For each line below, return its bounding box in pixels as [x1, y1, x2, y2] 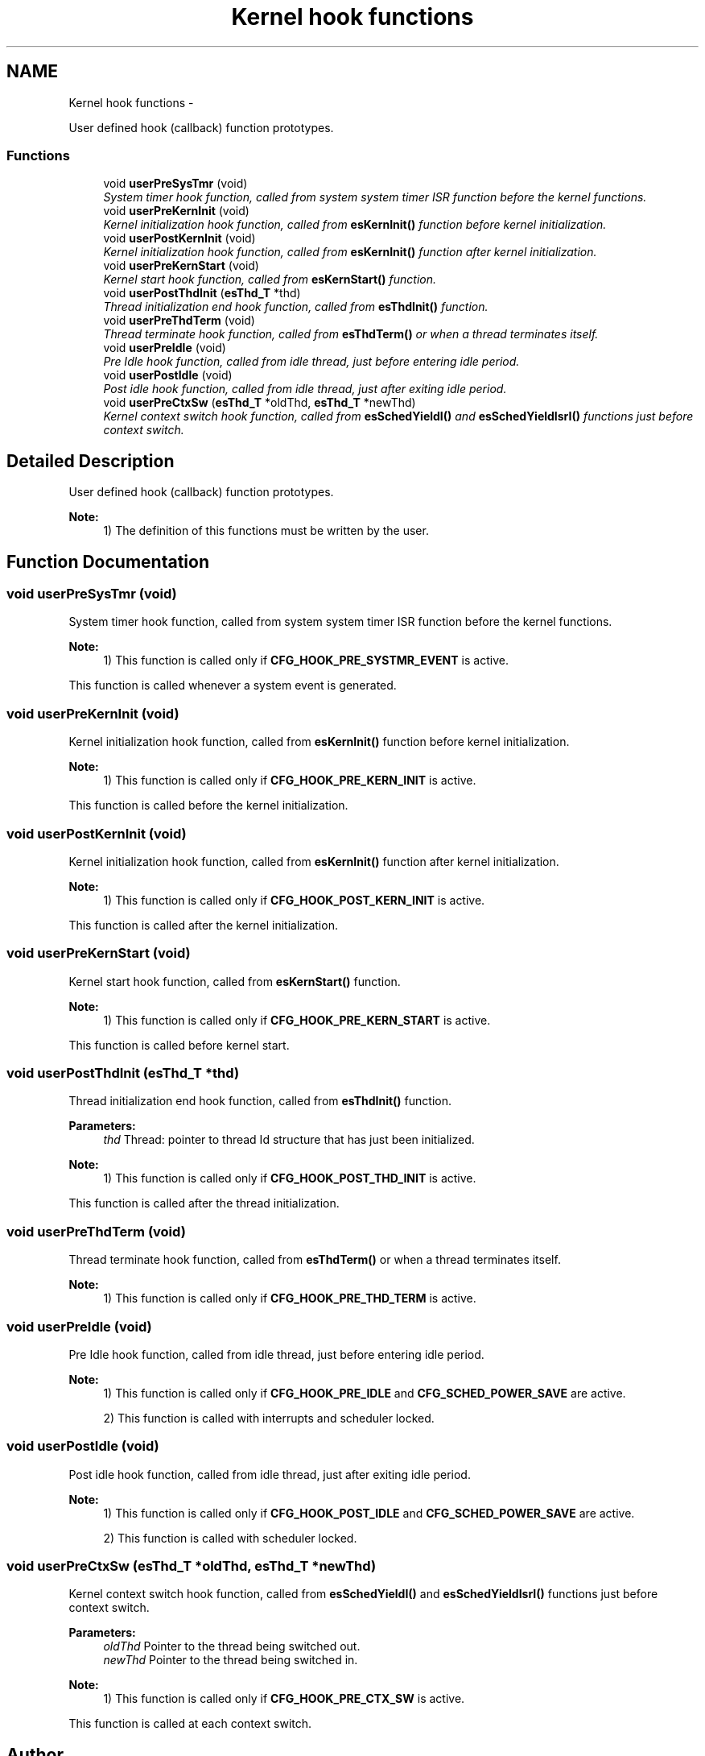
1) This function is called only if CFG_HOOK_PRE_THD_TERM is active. [103, 1291, 476, 1306]
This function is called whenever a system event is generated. [68, 678, 397, 693]
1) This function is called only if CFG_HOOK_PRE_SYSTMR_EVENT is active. [103, 653, 509, 668]
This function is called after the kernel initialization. [68, 917, 338, 932]
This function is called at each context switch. [68, 1717, 312, 1731]
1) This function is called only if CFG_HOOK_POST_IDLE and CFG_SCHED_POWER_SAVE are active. [103, 1505, 635, 1520]
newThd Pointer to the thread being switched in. [103, 1653, 358, 1667]
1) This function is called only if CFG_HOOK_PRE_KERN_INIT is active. [103, 773, 476, 788]
